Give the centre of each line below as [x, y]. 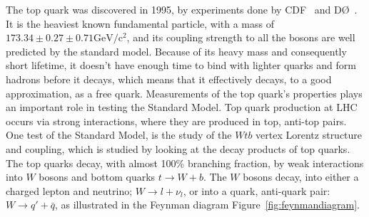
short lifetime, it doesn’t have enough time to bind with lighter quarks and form [181, 65]
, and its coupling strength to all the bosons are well [241, 37]
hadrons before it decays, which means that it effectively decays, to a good [169, 79]
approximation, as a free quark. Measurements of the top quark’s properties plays [184, 93]
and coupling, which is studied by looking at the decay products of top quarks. [178, 148]
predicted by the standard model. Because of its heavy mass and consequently [176, 51]
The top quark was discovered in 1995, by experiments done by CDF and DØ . [182, 9]
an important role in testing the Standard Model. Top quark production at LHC [182, 107]
